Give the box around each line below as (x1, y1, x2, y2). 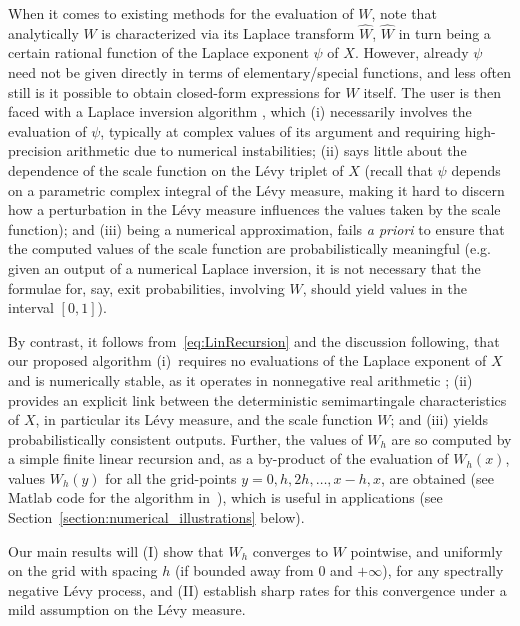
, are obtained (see (381, 467, 494, 488)
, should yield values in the (302, 277, 467, 298)
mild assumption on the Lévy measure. (8, 599, 246, 620)
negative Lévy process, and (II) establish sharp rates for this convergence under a (8, 579, 507, 600)
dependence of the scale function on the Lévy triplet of (8, 159, 344, 180)
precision (8, 140, 62, 161)
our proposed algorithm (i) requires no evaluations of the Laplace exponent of (8, 350, 487, 371)
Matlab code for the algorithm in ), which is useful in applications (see (8, 487, 443, 508)
